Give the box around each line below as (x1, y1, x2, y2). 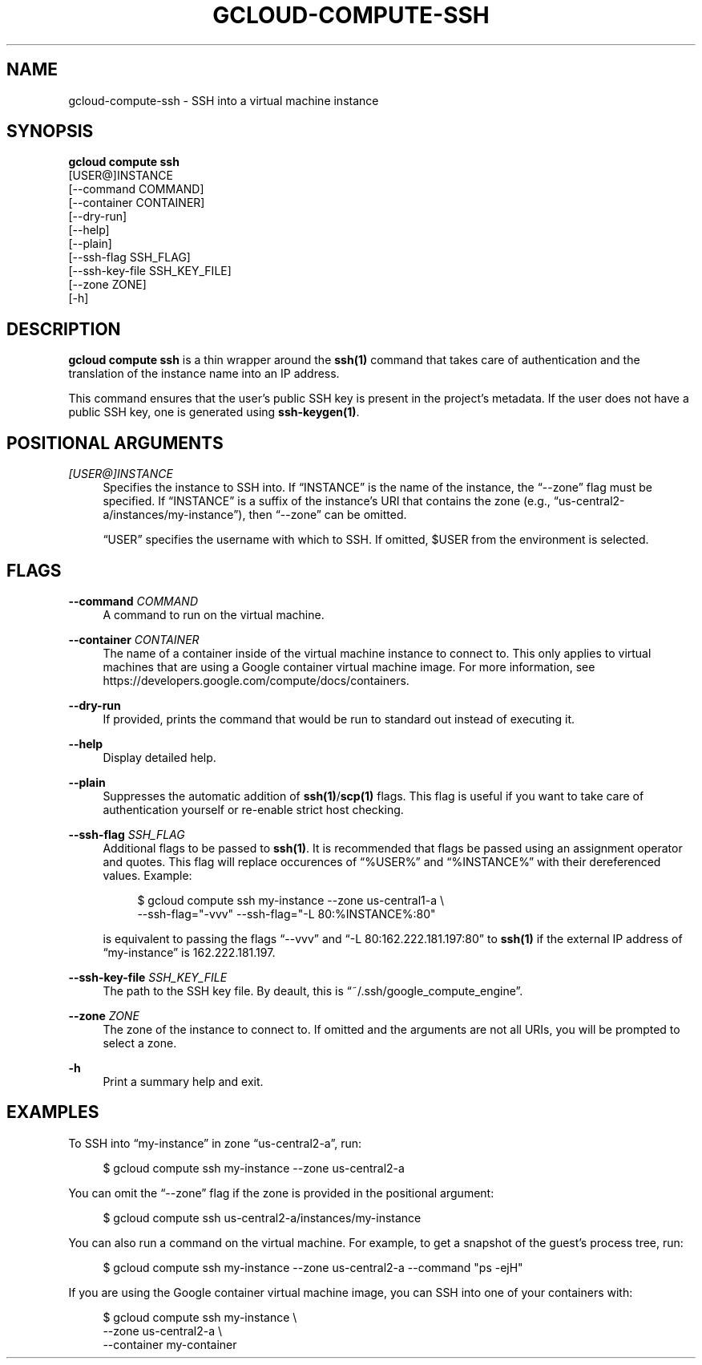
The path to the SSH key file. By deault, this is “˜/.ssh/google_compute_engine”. (103, 983, 523, 998)
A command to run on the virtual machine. (103, 607, 325, 622)
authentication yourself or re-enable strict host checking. (103, 802, 404, 816)
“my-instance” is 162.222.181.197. (103, 945, 276, 959)
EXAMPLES (6, 1102, 99, 1123)
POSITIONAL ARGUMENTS (6, 432, 224, 453)
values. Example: (103, 868, 192, 882)
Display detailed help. (103, 750, 216, 764)
